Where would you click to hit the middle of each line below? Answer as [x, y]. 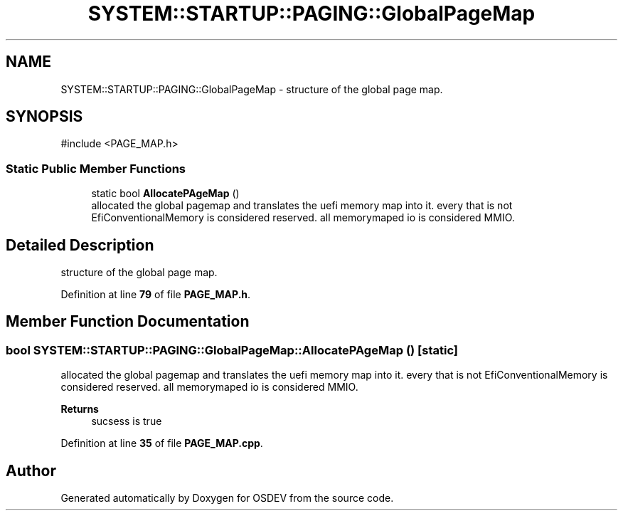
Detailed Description [80, 245]
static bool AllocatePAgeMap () [165, 194]
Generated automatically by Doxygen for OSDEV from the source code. [227, 498]
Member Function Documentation [128, 322]
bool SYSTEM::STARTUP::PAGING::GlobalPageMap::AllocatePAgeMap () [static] [232, 350]
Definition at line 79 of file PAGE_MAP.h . [156, 295]
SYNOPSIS [44, 117]
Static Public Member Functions [96, 168]
